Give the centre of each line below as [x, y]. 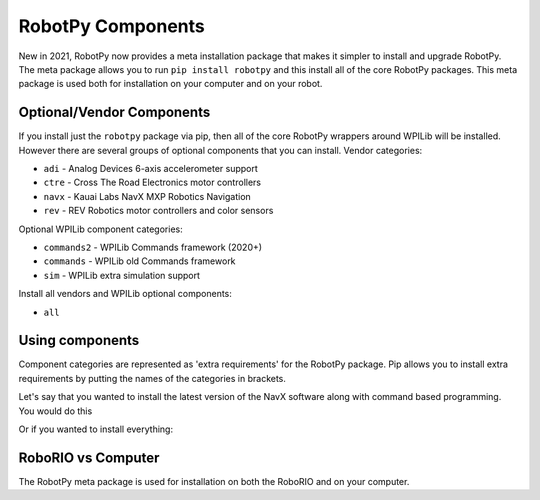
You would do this [55, 411]
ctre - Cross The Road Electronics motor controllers [152, 182]
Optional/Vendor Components [114, 112]
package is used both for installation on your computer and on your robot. [170, 84]
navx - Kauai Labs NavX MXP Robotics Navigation [147, 196]
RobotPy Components [111, 26]
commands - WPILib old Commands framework [139, 261]
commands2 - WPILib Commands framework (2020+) [153, 247]
